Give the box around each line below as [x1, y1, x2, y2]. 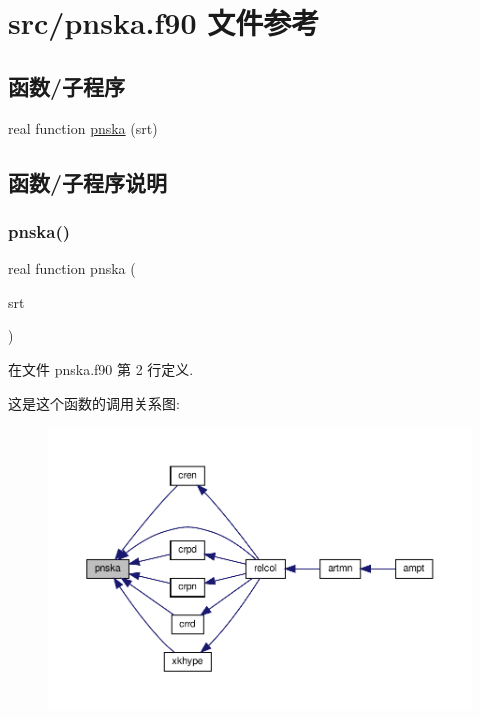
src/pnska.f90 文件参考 [8, 2, 320, 43]
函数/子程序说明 [8, 166, 168, 197]
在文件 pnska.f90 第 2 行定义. [8, 358, 194, 379]
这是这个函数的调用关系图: [8, 392, 180, 413]
